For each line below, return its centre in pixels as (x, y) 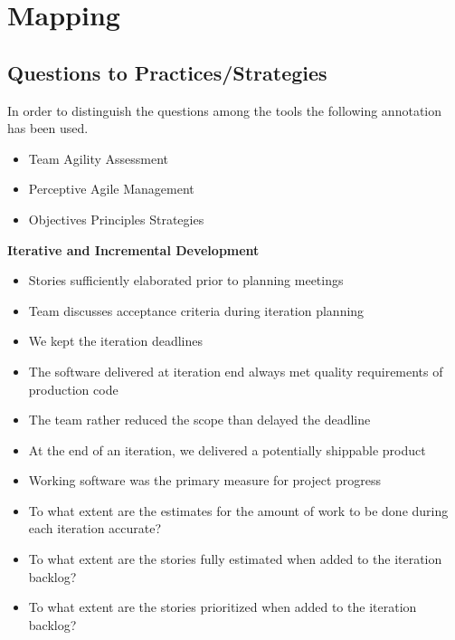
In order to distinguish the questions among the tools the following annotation (225, 110)
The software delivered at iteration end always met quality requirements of (236, 371)
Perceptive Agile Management (111, 189)
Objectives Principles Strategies (116, 219)
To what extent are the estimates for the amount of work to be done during (238, 510)
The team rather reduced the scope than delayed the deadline (199, 420)
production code (73, 389)
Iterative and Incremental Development (133, 249)
